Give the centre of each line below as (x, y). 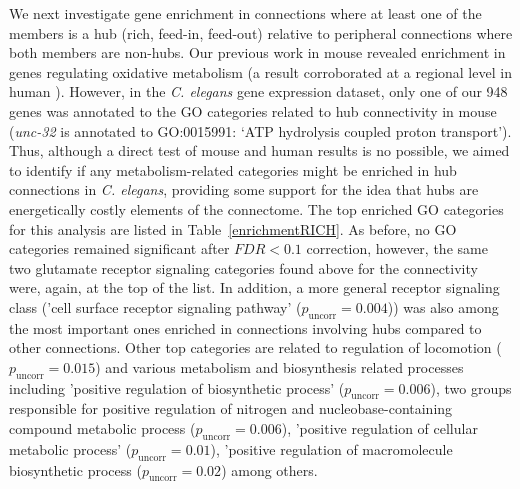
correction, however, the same (397, 248)
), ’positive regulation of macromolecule (331, 448)
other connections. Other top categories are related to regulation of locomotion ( (255, 347)
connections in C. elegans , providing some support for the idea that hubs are (244, 189)
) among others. (269, 469)
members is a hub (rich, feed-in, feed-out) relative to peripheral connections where (261, 32)
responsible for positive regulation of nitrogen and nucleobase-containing (231, 408)
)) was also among (443, 306)
